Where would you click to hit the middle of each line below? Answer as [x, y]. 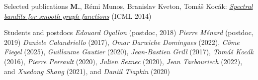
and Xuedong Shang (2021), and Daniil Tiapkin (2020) [87, 71]
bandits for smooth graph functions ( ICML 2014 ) [78, 16]
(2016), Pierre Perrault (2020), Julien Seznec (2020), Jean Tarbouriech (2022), [123, 61]
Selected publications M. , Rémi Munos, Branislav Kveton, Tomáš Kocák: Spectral [129, 6]
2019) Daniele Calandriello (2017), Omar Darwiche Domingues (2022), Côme [122, 42]
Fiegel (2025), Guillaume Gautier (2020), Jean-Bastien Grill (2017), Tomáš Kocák [129, 52]
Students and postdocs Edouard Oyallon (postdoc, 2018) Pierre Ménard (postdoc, [129, 32]
